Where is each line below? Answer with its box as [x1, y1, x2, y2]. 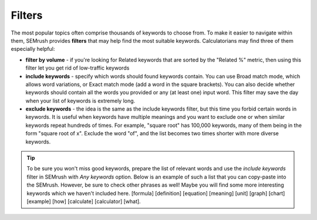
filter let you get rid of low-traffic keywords [25, 64, 130, 71]
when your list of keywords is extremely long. [25, 97, 136, 104]
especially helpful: [11, 46, 55, 53]
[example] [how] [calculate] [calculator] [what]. [26, 198, 141, 205]
